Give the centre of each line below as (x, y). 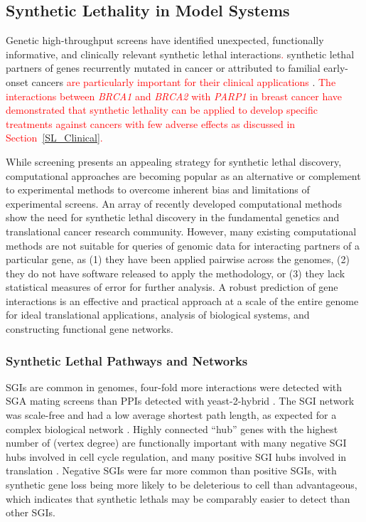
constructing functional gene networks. (90, 329)
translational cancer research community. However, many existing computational (181, 231)
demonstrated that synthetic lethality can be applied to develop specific (162, 110)
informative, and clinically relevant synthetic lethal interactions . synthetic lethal (180, 54)
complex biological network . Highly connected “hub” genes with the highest (172, 428)
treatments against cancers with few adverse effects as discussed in (151, 123)
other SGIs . (31, 512)
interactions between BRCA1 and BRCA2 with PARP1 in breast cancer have (174, 96)
